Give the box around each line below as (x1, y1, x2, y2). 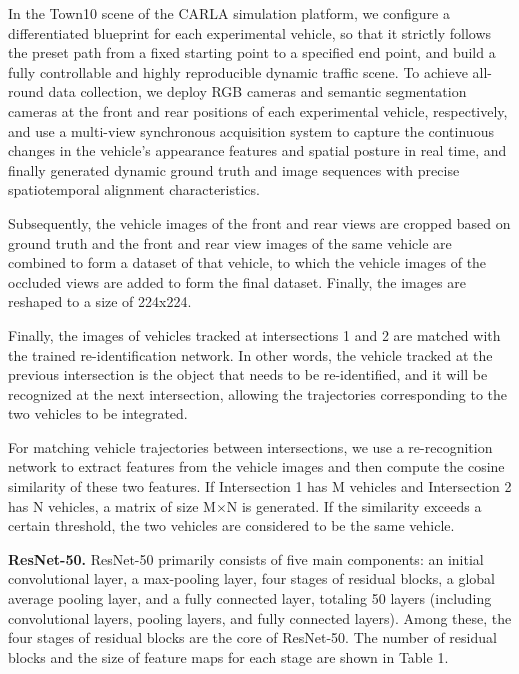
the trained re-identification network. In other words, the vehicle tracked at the (8, 344, 493, 365)
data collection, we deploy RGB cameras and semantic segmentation (48, 81, 467, 102)
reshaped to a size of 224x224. (8, 291, 192, 312)
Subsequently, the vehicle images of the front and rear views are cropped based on (8, 212, 511, 233)
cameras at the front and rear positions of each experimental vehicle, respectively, (8, 100, 508, 121)
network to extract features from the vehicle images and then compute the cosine (8, 456, 505, 477)
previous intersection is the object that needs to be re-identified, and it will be (8, 364, 488, 385)
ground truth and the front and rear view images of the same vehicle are (8, 232, 452, 253)
